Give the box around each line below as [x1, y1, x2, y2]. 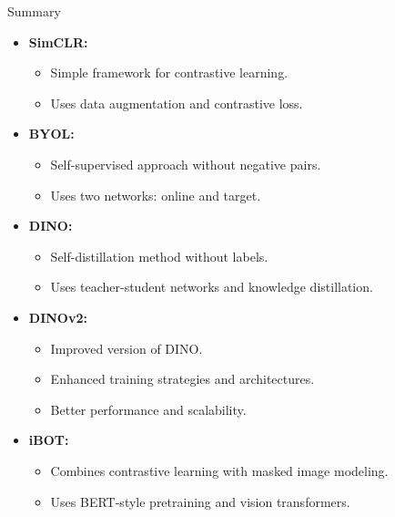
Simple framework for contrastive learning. [50, 63, 289, 82]
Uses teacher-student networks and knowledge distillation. [50, 277, 373, 296]
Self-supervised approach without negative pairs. [50, 154, 321, 173]
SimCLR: [28, 32, 88, 51]
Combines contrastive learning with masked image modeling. [50, 460, 389, 480]
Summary [7, 2, 61, 20]
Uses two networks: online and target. [50, 185, 261, 204]
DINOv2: [28, 307, 87, 326]
